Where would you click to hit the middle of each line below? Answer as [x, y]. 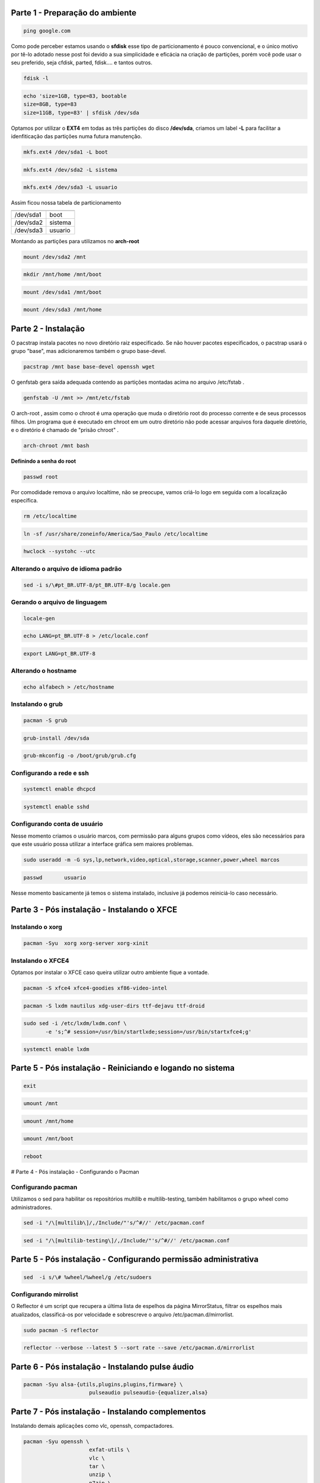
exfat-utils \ [110, 1450]
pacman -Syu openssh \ [56, 1441]
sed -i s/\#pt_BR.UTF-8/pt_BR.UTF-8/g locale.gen [97, 585]
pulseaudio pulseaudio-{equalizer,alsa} [148, 1393]
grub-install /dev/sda [56, 738]
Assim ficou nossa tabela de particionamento [66, 203]
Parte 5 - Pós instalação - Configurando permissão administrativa [135, 1260]
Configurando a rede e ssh [50, 773]
